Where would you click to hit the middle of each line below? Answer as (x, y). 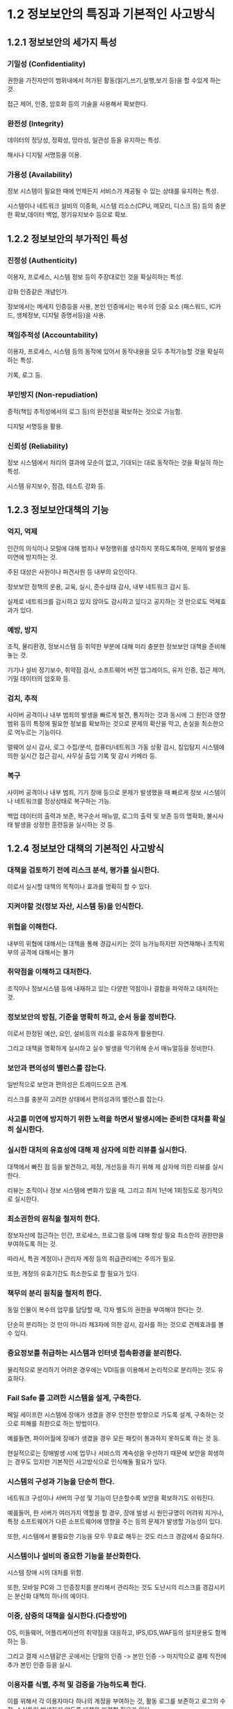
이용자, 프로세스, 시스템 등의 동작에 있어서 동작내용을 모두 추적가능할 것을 (106, 351)
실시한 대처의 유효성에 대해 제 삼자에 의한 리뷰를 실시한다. (97, 1150)
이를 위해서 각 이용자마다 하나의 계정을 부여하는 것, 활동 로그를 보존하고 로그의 (113, 1701)
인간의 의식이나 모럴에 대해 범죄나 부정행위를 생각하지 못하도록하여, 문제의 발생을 (117, 548)
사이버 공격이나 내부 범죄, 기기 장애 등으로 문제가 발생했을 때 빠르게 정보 (104, 792)
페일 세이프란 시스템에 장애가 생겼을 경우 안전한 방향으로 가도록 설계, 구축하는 (112, 1414)
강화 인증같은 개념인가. (38, 292)
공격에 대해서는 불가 (47, 952)
